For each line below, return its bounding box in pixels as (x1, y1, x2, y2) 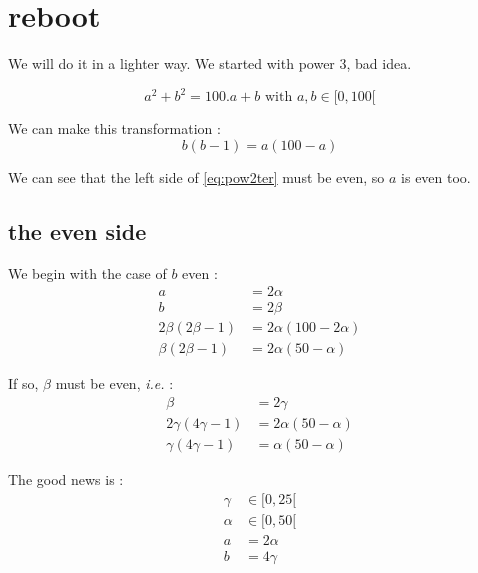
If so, (8, 373, 39, 394)
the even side (8, 215, 147, 246)
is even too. (401, 166, 471, 187)
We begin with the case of (8, 262, 167, 283)
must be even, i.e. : (55, 373, 174, 394)
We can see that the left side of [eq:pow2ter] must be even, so (8, 166, 385, 187)
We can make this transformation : (8, 118, 221, 139)
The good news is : (8, 469, 124, 490)
